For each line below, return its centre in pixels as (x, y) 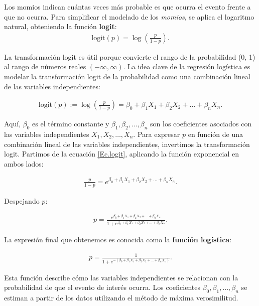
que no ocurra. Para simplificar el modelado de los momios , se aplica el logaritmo (129, 16)
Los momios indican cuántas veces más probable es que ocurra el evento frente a (127, 7)
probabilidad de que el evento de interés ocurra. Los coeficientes (102, 287)
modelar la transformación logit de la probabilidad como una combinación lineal (127, 76)
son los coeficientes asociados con (201, 124)
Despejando (22, 200)
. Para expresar (157, 134)
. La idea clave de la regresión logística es (187, 66)
